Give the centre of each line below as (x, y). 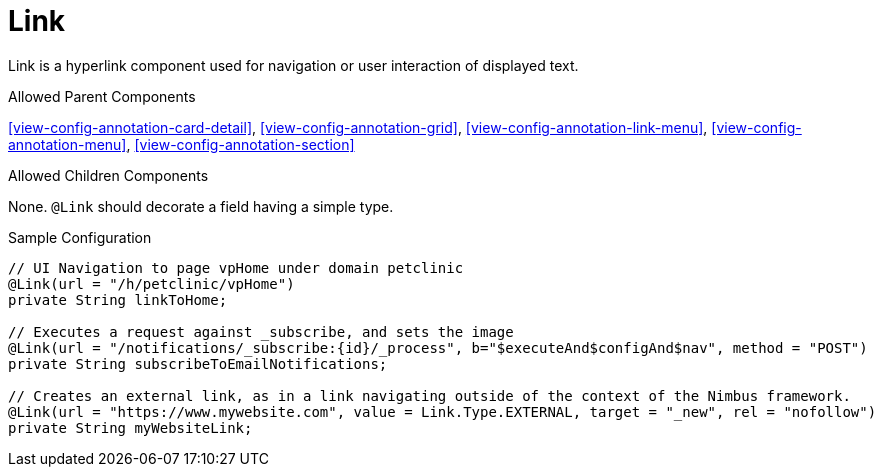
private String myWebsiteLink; (130, 427)
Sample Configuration (80, 237)
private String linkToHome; (118, 299)
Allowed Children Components (108, 175)
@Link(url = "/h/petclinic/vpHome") (151, 283)
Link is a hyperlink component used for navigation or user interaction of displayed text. (293, 65)
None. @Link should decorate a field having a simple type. (201, 206)
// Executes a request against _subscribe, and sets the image (261, 331)
